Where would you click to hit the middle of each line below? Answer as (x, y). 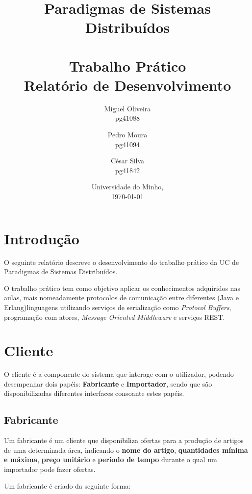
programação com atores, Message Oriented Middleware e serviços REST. (114, 317)
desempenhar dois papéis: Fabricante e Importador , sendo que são (108, 383)
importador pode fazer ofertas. (50, 469)
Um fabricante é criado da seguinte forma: (67, 485)
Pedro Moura (127, 135)
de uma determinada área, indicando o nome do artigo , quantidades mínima (126, 450)
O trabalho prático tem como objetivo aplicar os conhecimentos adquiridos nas (122, 288)
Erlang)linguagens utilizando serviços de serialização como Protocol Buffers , (118, 307)
